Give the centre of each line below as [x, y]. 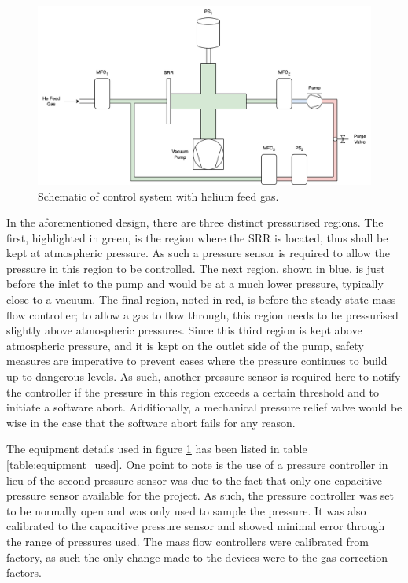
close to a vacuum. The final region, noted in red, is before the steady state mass [201, 299]
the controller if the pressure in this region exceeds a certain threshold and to [193, 391]
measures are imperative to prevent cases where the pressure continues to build [197, 361]
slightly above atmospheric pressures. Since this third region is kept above [184, 330]
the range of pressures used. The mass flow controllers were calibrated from [187, 541]
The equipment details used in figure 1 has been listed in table [157, 449]
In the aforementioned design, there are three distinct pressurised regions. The [195, 222]
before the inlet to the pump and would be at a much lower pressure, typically [195, 284]
